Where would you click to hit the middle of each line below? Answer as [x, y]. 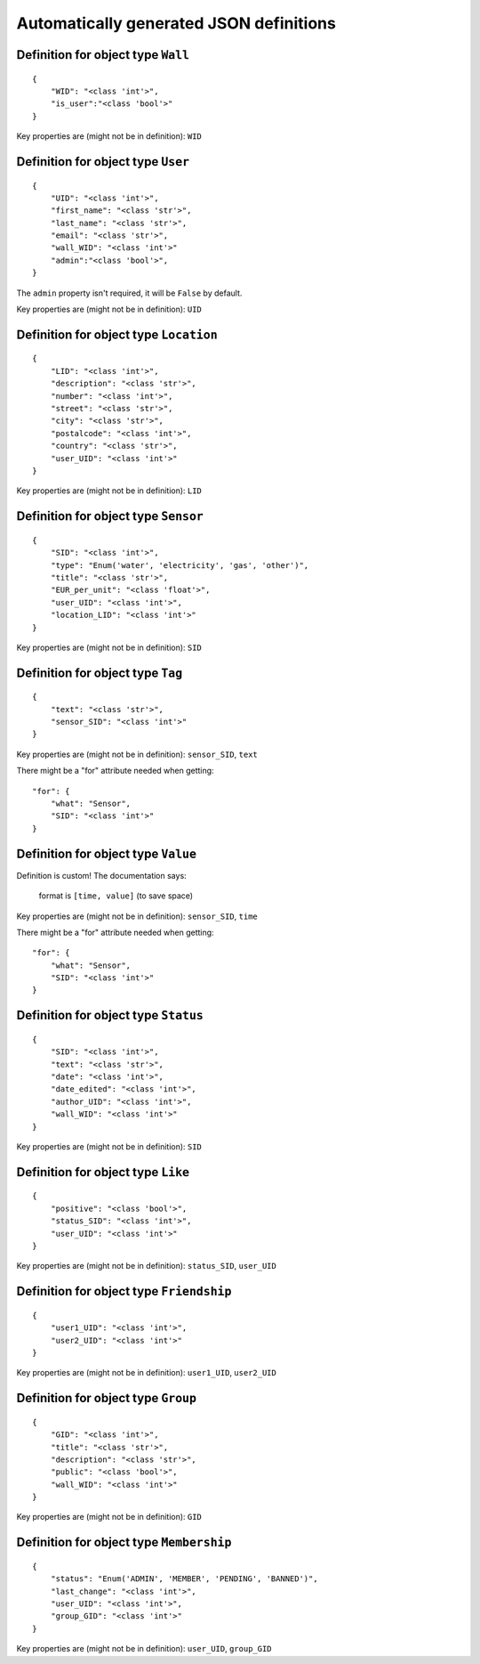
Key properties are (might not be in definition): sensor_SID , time [137, 916]
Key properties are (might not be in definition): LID [109, 491]
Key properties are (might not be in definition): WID [109, 136]
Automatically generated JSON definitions [176, 23]
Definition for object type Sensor [110, 516]
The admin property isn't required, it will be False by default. [129, 293]
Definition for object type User [103, 162]
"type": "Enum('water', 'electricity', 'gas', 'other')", [180, 565]
